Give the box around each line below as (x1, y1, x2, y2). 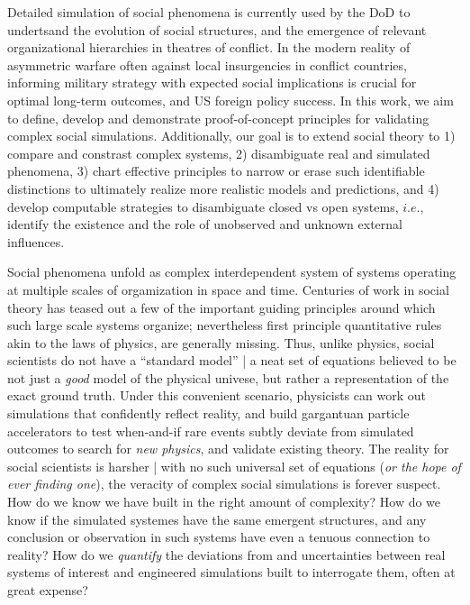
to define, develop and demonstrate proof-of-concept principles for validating (7, 108, 429, 127)
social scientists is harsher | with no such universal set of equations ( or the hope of (7, 456, 461, 475)
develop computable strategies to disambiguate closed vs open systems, (7, 197, 399, 215)
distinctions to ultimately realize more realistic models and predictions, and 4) (7, 179, 439, 197)
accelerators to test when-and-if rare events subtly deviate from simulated (7, 421, 414, 440)
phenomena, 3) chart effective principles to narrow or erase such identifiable (7, 161, 425, 180)
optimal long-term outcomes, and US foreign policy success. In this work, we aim (7, 90, 454, 109)
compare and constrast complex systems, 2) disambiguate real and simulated (7, 143, 430, 162)
